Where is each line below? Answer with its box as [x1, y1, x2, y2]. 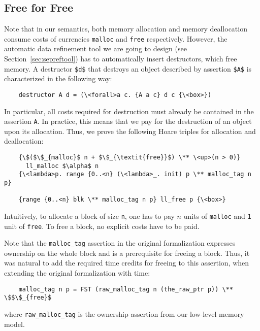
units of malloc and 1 [183, 210, 251, 221]
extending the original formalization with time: [4, 268, 150, 278]
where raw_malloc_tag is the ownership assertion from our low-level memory [4, 308, 244, 319]
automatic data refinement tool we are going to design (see [4, 43, 187, 54]
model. [4, 318, 25, 329]
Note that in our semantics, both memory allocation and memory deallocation [4, 23, 247, 34]
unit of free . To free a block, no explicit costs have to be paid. [4, 220, 200, 231]
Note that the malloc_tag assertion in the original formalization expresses [4, 238, 236, 248]
